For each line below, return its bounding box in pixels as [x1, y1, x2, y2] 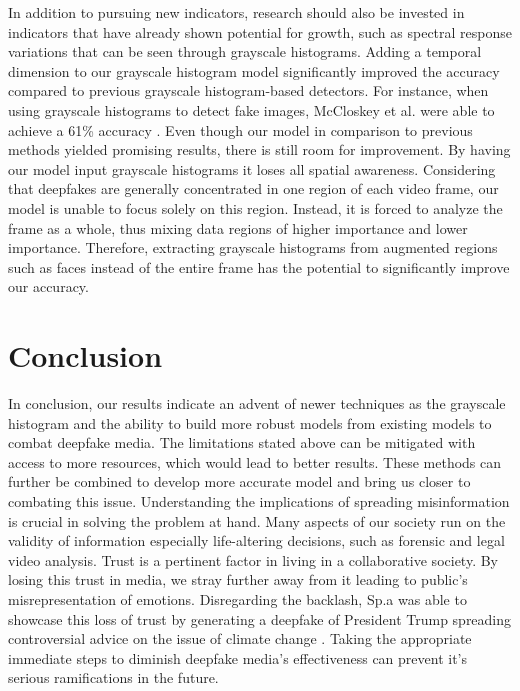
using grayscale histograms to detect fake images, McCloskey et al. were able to [8, 99, 495, 120]
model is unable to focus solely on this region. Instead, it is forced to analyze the [8, 197, 503, 218]
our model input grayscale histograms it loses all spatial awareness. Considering [8, 158, 496, 179]
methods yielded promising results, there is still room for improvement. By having [8, 139, 511, 160]
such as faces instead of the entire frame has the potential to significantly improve [8, 256, 510, 277]
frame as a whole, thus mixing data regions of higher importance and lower [8, 217, 468, 238]
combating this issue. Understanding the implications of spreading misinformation [8, 491, 510, 511]
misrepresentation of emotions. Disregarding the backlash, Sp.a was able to [8, 588, 467, 609]
